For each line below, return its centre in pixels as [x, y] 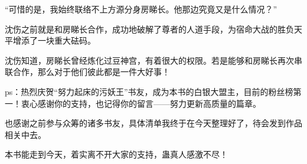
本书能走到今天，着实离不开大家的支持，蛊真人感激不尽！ [116, 154]
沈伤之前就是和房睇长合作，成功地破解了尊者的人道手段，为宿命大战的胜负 [149, 29]
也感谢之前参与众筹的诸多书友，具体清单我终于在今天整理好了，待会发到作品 [153, 123]
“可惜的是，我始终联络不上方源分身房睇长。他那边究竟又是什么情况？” [141, 9]
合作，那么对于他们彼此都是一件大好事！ [91, 72]
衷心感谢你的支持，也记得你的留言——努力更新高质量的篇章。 [141, 103]
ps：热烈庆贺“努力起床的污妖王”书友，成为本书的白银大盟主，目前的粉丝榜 [149, 91]
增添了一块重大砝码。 [54, 40]
